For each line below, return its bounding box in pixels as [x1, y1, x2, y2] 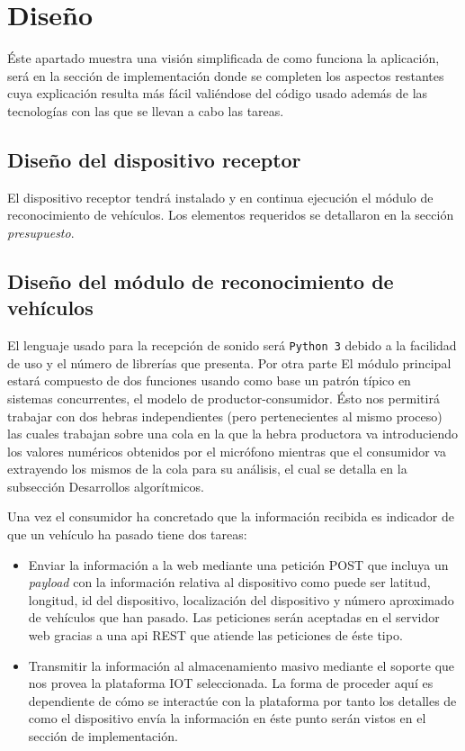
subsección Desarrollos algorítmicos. [7, 476, 204, 495]
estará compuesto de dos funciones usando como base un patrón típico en [7, 371, 411, 390]
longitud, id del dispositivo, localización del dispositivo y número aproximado [28, 590, 454, 609]
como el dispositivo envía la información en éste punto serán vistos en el [28, 709, 426, 728]
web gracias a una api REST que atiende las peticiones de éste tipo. [28, 626, 403, 645]
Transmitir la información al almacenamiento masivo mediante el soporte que [28, 656, 455, 674]
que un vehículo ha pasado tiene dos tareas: [7, 525, 247, 544]
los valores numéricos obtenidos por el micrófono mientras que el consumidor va [7, 441, 446, 460]
